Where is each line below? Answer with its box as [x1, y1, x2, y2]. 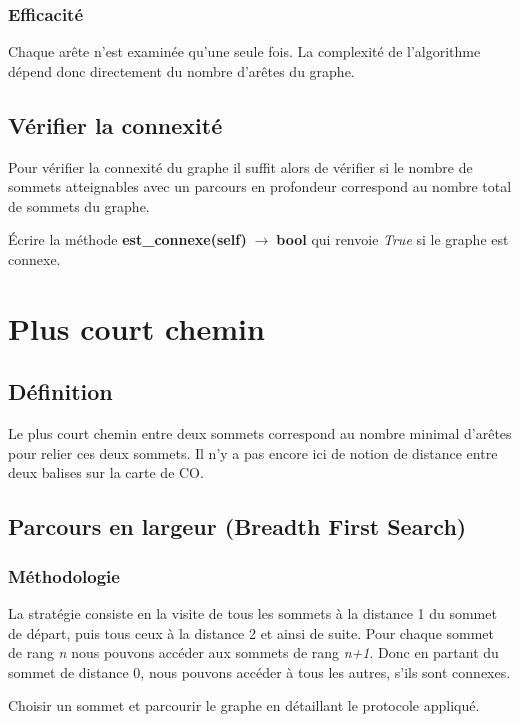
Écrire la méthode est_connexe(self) [8, 229, 247, 250]
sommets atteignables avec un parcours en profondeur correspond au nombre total [8, 176, 512, 197]
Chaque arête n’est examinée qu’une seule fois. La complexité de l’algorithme [8, 41, 481, 62]
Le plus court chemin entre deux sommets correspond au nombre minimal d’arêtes [8, 423, 512, 444]
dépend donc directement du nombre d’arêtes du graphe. [8, 60, 355, 81]
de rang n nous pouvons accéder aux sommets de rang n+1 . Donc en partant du [8, 642, 499, 663]
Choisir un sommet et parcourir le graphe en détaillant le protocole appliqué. [8, 695, 480, 716]
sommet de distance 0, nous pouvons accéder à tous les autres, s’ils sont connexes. [8, 661, 511, 682]
